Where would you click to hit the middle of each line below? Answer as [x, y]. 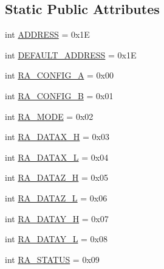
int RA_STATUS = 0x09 [52, 259]
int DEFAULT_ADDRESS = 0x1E [71, 54]
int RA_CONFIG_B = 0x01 [59, 95]
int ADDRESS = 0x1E [47, 34]
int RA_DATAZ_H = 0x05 [56, 177]
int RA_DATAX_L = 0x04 [57, 157]
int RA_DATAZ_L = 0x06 [56, 197]
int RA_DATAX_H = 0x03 [57, 137]
